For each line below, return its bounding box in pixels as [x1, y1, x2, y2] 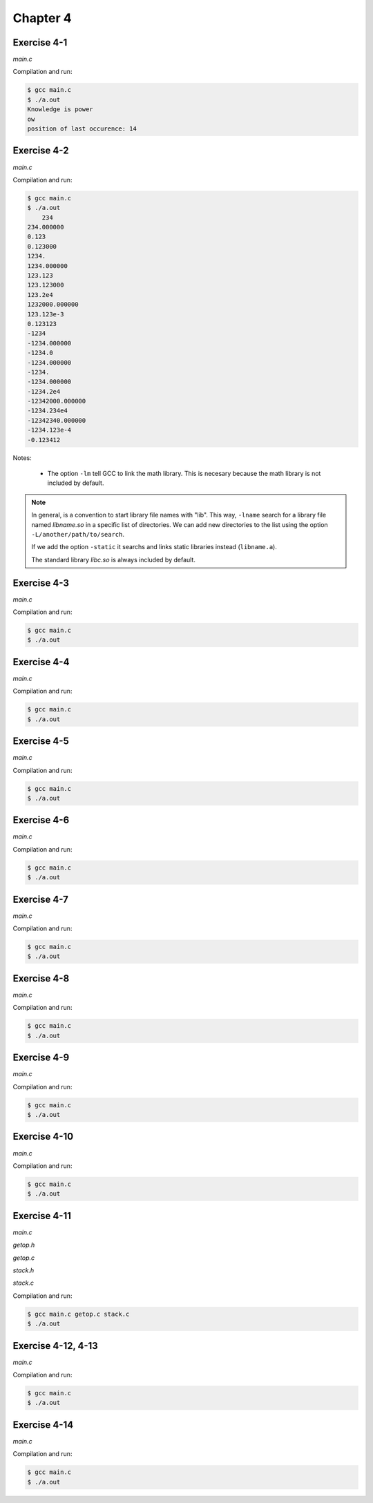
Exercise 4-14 [12, 1419, 74, 1430]
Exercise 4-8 [12, 973, 70, 984]
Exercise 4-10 [12, 1131, 74, 1142]
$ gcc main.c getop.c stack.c [27, 1310, 130, 1318]
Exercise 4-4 [12, 656, 70, 668]
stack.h [12, 1266, 35, 1274]
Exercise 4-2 [12, 145, 69, 157]
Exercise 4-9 [12, 1052, 70, 1064]
